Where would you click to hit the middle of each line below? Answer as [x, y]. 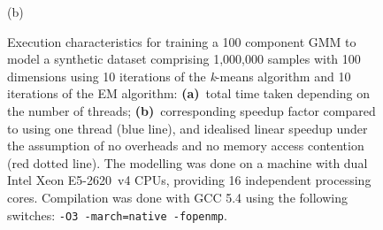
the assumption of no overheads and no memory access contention [186, 146]
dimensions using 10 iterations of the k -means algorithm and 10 [179, 76]
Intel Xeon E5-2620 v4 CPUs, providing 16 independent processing [189, 180]
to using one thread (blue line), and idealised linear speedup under [188, 128]
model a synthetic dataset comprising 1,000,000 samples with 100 [184, 59]
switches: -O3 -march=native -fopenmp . [117, 215]
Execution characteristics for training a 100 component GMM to [182, 41]
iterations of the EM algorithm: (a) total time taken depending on [189, 93]
